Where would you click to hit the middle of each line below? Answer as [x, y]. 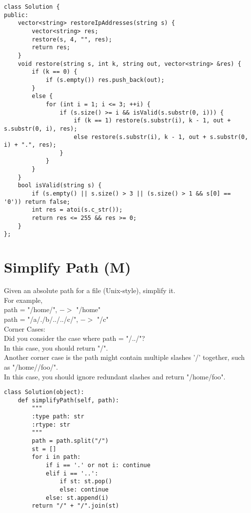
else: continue [84, 489]
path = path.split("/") [70, 441]
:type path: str [58, 417]
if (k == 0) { [55, 72]
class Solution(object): [44, 392]
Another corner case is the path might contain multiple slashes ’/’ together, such [125, 357]
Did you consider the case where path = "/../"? [75, 338]
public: [16, 15]
